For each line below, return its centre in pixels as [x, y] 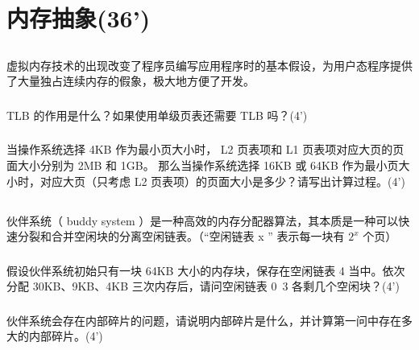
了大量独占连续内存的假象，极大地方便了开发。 [131, 81]
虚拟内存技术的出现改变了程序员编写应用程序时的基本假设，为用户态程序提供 [209, 65]
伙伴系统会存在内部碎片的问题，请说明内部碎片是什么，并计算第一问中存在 [204, 320]
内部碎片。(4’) [66, 336]
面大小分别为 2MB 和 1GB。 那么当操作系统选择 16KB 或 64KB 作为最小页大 [208, 165]
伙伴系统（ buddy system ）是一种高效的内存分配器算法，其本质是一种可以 [203, 220]
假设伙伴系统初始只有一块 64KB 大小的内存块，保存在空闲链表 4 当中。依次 [206, 270]
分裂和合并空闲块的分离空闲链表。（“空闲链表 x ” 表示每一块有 [181, 236]
